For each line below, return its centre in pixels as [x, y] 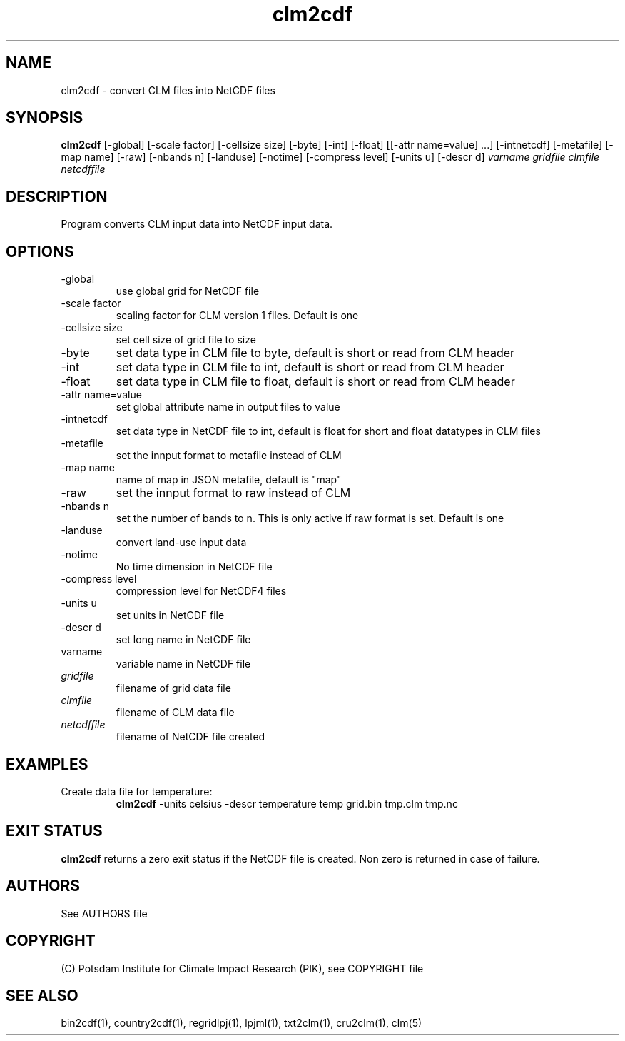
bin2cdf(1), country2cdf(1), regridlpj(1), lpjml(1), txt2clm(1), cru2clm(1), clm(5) [242, 1023]
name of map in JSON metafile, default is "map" [229, 480]
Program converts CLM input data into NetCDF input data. [197, 224]
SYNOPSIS [45, 118]
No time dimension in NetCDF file [194, 567]
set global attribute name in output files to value [228, 407]
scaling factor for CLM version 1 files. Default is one [237, 316]
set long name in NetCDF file [183, 640]
